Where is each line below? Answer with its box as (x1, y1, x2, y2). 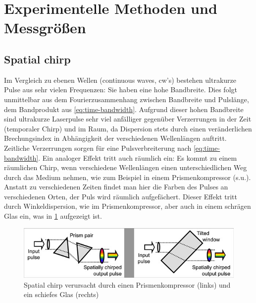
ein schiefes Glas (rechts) (24, 289, 99, 300)
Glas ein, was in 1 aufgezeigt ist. (4, 211, 102, 221)
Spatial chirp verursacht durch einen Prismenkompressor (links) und (24, 279, 231, 290)
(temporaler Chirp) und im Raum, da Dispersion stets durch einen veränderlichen (4, 123, 252, 133)
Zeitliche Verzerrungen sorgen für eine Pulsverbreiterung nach (4, 142, 192, 153)
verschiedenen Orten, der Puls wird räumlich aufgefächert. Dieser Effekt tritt (4, 191, 237, 201)
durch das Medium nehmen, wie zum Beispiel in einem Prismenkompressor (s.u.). (4, 172, 251, 182)
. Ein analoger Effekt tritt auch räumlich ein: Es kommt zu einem (38, 152, 237, 163)
